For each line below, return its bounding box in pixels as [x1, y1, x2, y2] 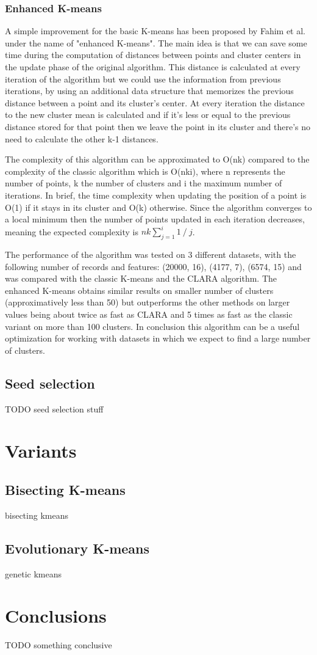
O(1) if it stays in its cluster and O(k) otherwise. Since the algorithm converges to [5, 200, 312, 213]
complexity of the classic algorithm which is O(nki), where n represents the [5, 164, 285, 177]
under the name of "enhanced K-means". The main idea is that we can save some [5, 36, 307, 49]
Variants [5, 438, 77, 463]
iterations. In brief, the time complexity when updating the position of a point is [5, 188, 307, 201]
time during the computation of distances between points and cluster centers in [5, 48, 301, 61]
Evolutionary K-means [5, 538, 150, 557]
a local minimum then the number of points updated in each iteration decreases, [5, 213, 305, 225]
